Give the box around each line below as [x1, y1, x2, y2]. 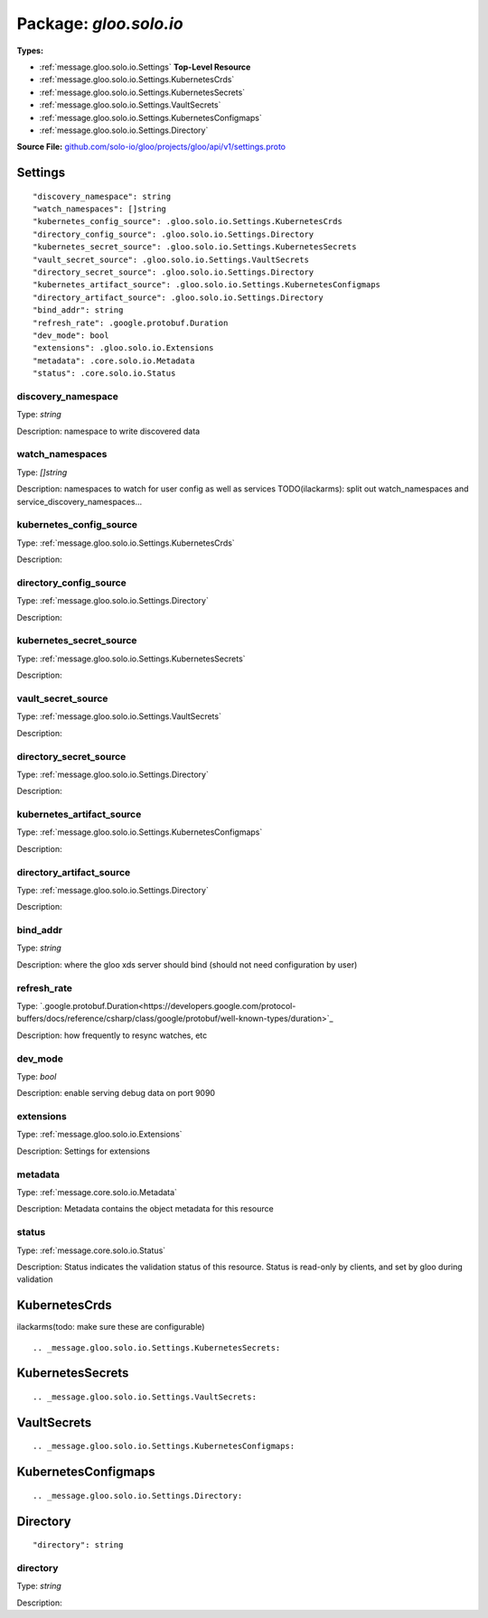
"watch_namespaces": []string [33, 204, 167, 214]
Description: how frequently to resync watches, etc [16, 1030, 208, 1041]
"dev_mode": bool [33, 330, 109, 341]
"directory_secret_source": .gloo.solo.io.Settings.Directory [33, 267, 314, 277]
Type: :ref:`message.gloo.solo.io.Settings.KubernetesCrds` [16, 538, 235, 548]
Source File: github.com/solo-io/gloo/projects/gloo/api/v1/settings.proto [16, 141, 286, 153]
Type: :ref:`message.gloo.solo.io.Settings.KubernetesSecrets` [16, 653, 246, 664]
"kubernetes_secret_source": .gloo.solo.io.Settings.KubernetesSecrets [33, 242, 357, 252]
